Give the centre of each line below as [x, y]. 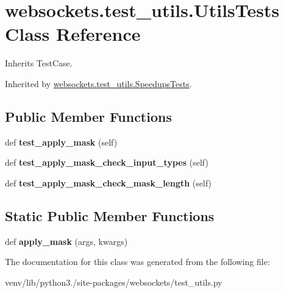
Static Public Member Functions [110, 215]
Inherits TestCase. [39, 63]
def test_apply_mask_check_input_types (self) [107, 162]
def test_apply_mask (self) [61, 142]
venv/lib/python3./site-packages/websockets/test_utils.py [114, 282]
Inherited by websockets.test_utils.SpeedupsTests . [98, 83]
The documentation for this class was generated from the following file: [137, 262]
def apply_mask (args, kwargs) [66, 241]
